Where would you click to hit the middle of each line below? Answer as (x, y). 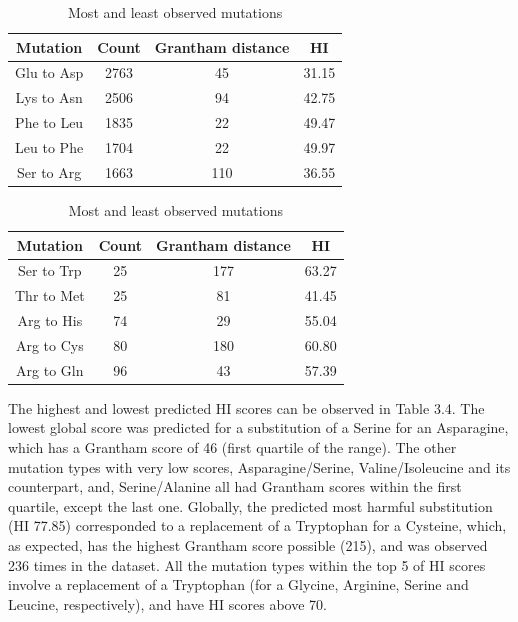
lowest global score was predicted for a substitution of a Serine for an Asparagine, (258, 427)
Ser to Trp (50, 270)
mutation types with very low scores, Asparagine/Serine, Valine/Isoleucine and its (259, 466)
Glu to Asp (49, 72)
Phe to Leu (49, 122)
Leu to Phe (49, 146)
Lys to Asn (49, 97)
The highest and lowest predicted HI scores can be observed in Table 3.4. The (246, 407)
